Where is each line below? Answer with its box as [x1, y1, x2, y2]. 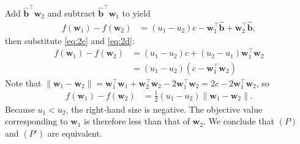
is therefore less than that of [84, 115, 190, 127]
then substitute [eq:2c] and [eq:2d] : [5, 34, 135, 47]
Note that [5, 76, 42, 89]
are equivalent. [47, 126, 102, 139]
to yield [122, 6, 151, 19]
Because [5, 102, 35, 115]
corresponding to [5, 115, 68, 127]
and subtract [47, 6, 96, 19]
